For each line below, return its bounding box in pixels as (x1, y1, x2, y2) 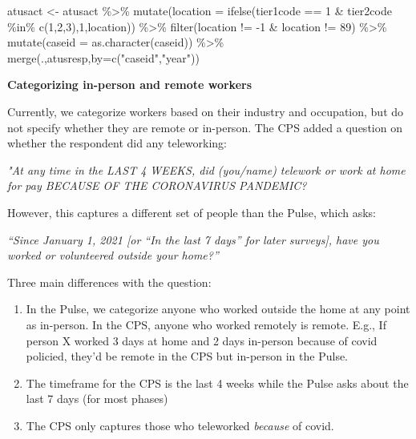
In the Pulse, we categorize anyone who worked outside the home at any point (26, 300, 410, 317)
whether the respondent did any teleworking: (7, 135, 227, 151)
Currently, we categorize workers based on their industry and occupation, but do (7, 103, 404, 119)
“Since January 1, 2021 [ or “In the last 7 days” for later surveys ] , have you (7, 231, 379, 248)
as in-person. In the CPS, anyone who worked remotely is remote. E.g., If (26, 316, 386, 332)
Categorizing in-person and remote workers (7, 76, 252, 93)
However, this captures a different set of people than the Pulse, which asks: (7, 203, 377, 220)
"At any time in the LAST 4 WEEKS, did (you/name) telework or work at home (7, 161, 406, 178)
